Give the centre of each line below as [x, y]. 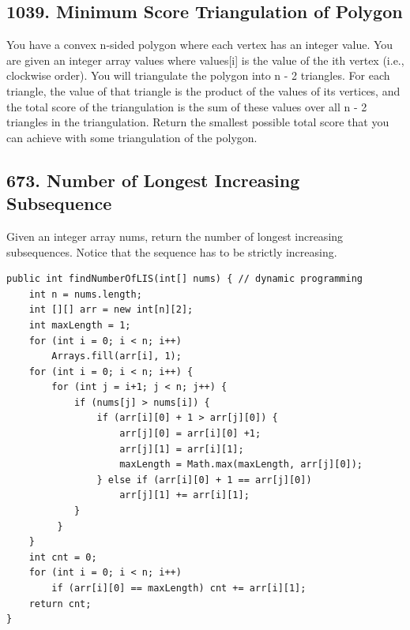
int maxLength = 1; [80, 325]
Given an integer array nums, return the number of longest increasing [175, 236]
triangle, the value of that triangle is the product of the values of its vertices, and [203, 90]
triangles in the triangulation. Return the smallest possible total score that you [198, 122]
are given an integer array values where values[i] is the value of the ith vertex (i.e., [205, 60]
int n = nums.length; [85, 294]
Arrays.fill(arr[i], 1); [117, 356]
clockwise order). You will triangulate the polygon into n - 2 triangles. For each [198, 75]
